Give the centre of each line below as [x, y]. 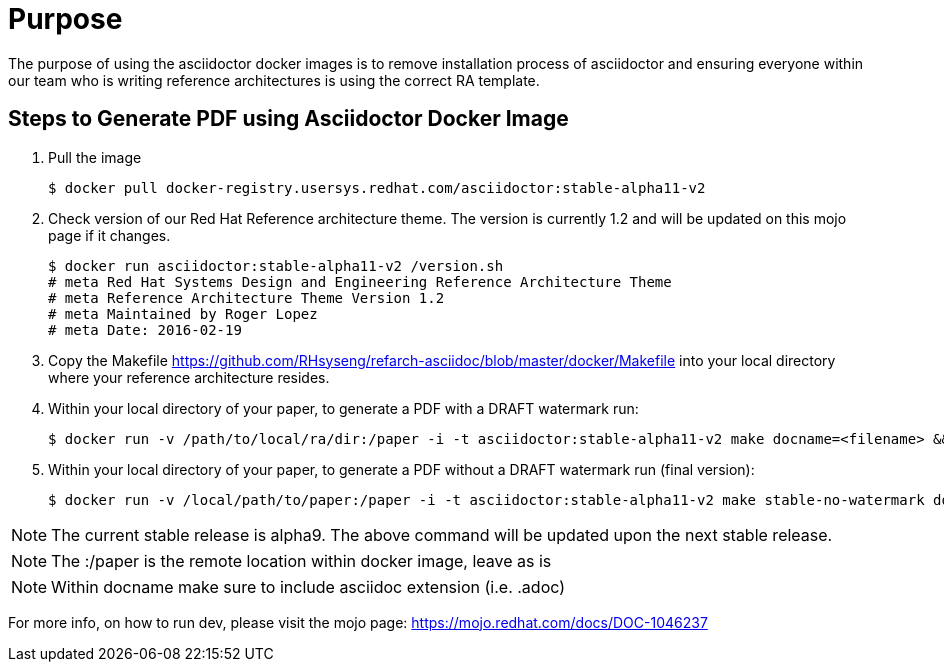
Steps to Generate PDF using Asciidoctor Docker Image [288, 119]
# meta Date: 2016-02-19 [145, 329]
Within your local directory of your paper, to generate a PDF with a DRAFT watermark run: [343, 408]
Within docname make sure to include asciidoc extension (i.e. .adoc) [308, 586]
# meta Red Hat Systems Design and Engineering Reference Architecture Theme [360, 281]
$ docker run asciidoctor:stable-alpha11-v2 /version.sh [276, 265]
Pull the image [95, 157]
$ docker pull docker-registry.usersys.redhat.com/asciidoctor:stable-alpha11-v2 [377, 187]
